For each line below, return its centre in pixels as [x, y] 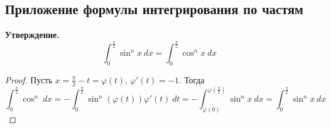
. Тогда [192, 79]
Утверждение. [32, 35]
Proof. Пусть [29, 79]
